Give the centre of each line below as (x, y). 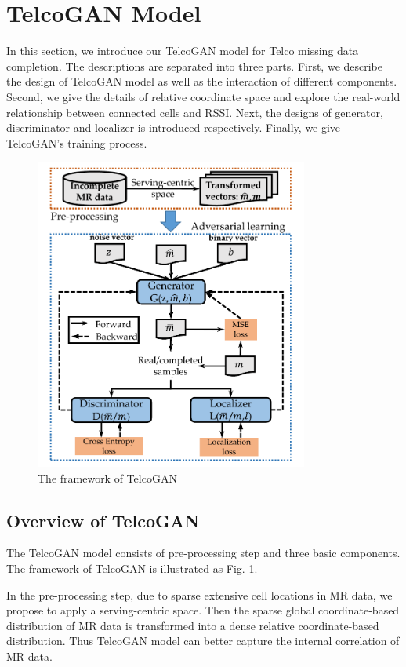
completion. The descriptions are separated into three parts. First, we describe (195, 66)
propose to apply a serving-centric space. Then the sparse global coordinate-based (203, 610)
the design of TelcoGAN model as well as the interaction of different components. (202, 81)
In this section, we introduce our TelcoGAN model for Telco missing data (183, 51)
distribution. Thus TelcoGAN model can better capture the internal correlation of (203, 641)
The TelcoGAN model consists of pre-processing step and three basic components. (203, 553)
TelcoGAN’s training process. (77, 142)
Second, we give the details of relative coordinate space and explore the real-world (203, 96)
